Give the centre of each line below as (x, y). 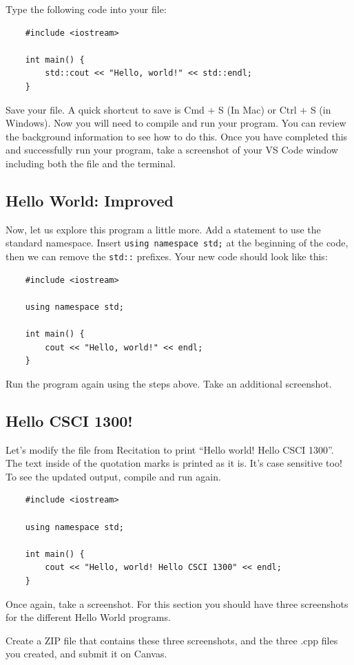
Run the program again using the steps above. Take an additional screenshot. (169, 383)
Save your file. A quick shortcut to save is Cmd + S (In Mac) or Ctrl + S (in (168, 109)
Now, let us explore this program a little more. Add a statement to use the (163, 229)
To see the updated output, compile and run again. (113, 476)
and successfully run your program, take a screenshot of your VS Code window (172, 150)
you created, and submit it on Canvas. (86, 654)
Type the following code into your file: (86, 9)
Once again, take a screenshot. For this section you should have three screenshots (177, 603)
